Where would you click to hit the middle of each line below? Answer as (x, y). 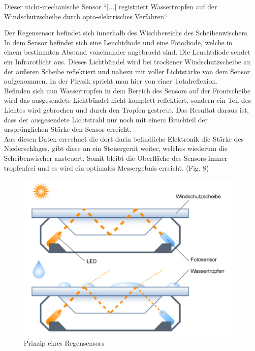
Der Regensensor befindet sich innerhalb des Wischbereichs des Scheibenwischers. (127, 33)
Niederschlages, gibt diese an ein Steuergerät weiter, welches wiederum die (116, 148)
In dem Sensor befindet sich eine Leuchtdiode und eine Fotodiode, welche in (118, 42)
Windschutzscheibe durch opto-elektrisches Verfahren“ (86, 16)
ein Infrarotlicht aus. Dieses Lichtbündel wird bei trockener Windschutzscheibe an (127, 61)
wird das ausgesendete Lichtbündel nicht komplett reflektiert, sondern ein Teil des (127, 100)
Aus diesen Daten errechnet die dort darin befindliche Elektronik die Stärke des (124, 138)
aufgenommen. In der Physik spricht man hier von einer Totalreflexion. (111, 81)
